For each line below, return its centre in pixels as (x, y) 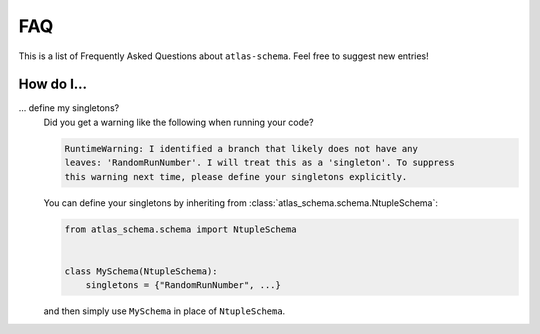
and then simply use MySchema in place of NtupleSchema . (164, 311)
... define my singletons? (69, 108)
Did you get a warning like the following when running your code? (178, 122)
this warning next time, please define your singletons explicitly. (236, 176)
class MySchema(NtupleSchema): (141, 271)
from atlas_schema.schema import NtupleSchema (180, 229)
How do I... (53, 84)
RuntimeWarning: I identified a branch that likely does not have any (241, 148)
